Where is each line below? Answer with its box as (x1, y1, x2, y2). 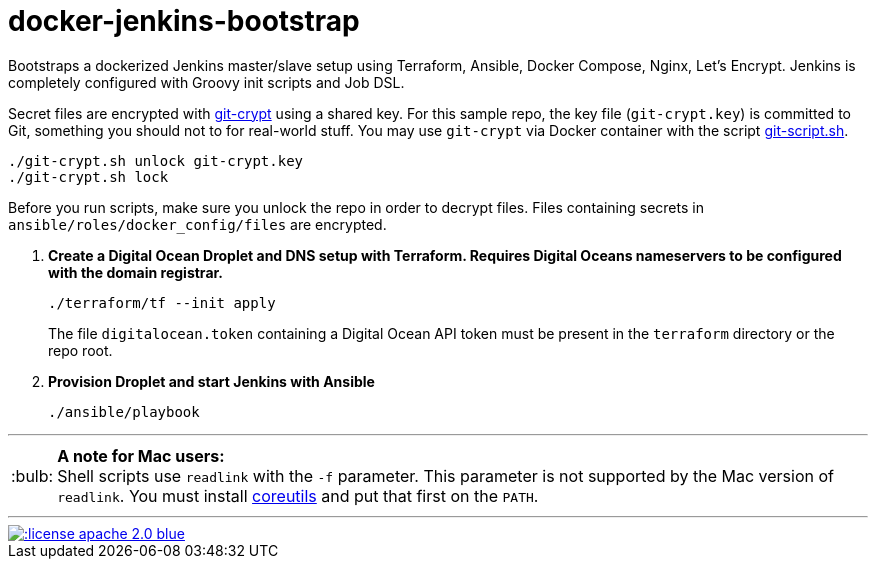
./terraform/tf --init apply (48, 294, 276, 311)
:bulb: (11, 465, 54, 486)
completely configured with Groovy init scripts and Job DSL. (8, 73, 405, 91)
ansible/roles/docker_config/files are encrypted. (8, 215, 387, 233)
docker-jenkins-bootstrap (8, 4, 360, 38)
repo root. (48, 341, 113, 359)
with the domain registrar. (48, 263, 224, 281)
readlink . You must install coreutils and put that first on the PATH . (57, 485, 539, 506)
